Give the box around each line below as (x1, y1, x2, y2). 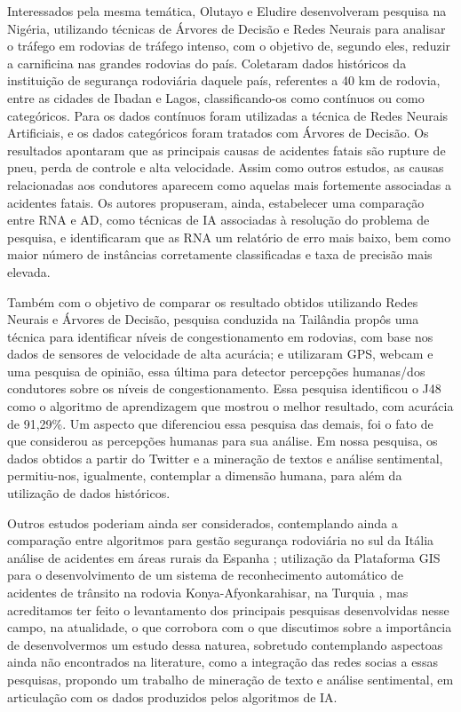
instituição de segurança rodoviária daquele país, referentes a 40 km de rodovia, (7, 71, 441, 90)
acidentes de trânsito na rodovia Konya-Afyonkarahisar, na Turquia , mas (7, 583, 409, 601)
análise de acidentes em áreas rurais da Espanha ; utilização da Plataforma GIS (7, 548, 441, 566)
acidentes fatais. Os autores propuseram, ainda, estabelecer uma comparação (7, 193, 425, 211)
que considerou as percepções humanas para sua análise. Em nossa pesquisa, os (7, 431, 438, 450)
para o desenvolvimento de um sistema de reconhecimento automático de (7, 566, 403, 584)
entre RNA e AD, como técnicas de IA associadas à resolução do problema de (7, 210, 430, 229)
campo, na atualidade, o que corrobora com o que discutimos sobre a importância (7, 618, 452, 637)
